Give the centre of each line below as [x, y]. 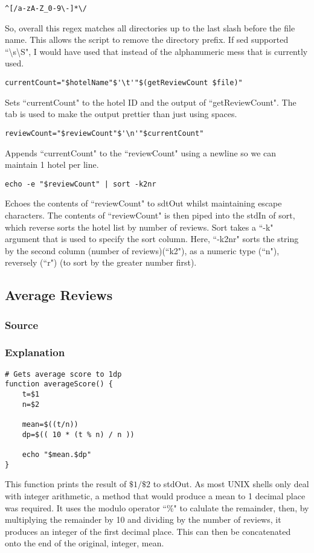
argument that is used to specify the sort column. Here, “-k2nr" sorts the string [152, 239]
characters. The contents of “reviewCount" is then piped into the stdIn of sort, [150, 215]
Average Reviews [59, 295]
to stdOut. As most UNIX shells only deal [231, 484]
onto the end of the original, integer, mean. [85, 543]
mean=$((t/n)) [50, 425]
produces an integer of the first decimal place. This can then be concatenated [148, 531]
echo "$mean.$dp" [57, 455]
